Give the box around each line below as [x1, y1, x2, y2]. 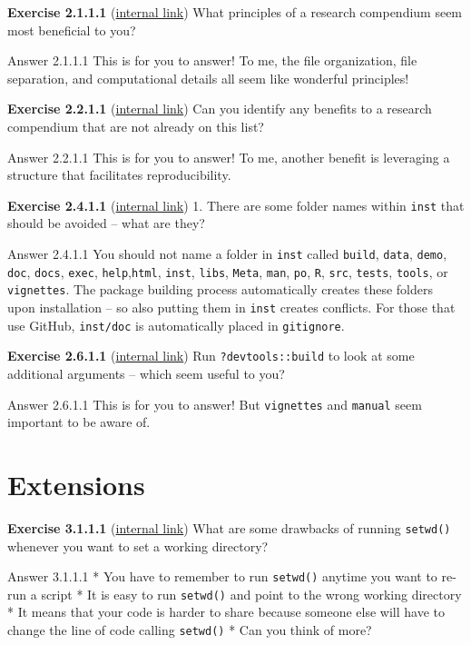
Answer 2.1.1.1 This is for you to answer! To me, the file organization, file [7, 51, 417, 70]
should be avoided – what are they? [7, 213, 205, 233]
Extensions [7, 465, 145, 502]
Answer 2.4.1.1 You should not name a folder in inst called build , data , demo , [7, 244, 447, 263]
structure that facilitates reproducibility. [7, 165, 231, 184]
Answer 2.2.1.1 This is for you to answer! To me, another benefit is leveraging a [7, 147, 450, 166]
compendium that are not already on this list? [7, 116, 264, 135]
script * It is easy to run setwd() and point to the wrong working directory [41, 584, 462, 603]
